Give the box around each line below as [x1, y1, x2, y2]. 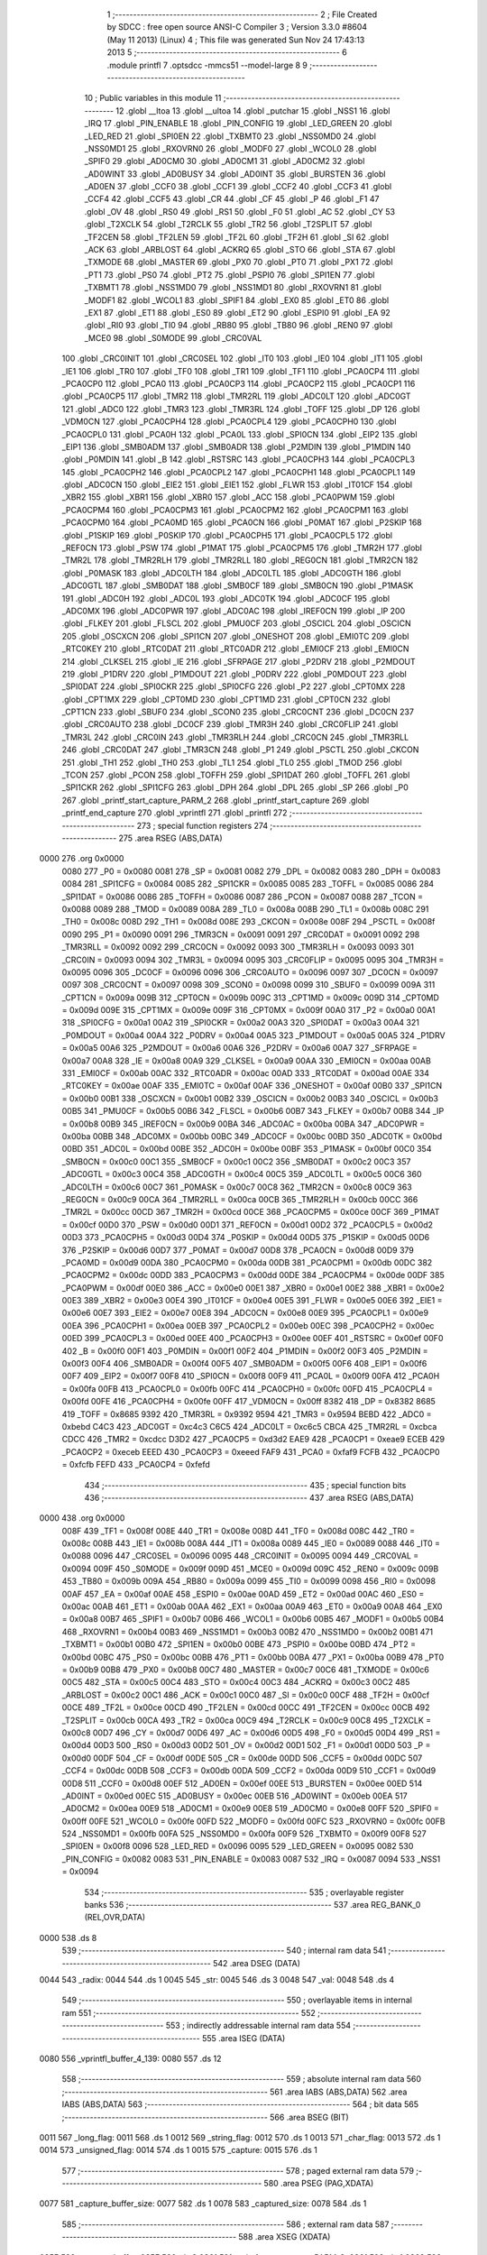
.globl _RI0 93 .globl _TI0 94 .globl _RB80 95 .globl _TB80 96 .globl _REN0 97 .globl [84, 320, 393, 331]
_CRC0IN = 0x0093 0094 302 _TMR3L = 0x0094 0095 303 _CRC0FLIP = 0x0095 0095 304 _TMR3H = [61, 954, 445, 965]
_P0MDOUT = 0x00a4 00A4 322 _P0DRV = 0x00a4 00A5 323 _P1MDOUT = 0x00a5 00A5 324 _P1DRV [61, 1029, 446, 1041]
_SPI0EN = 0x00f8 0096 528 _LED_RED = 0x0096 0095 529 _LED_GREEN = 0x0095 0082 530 [61, 1841, 414, 1852]
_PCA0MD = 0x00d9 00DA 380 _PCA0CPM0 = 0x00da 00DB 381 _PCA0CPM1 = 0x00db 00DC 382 [61, 1256, 433, 1267]
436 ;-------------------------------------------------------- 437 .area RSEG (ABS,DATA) [84, 1492, 415, 1503]
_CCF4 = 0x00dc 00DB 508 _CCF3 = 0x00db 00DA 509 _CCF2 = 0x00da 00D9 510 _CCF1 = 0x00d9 [61, 1765, 436, 1776]
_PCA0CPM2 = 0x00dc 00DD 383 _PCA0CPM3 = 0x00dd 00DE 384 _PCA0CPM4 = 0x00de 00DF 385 [61, 1270, 446, 1281]
